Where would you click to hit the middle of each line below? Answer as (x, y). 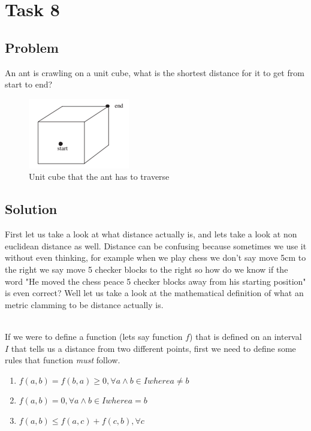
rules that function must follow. (63, 360)
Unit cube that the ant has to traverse (99, 177)
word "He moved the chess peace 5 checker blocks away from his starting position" (155, 281)
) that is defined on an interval (246, 336)
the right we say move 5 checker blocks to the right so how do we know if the (147, 269)
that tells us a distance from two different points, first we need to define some (153, 348)
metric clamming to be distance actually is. (84, 304)
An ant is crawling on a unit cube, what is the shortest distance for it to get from (155, 72)
